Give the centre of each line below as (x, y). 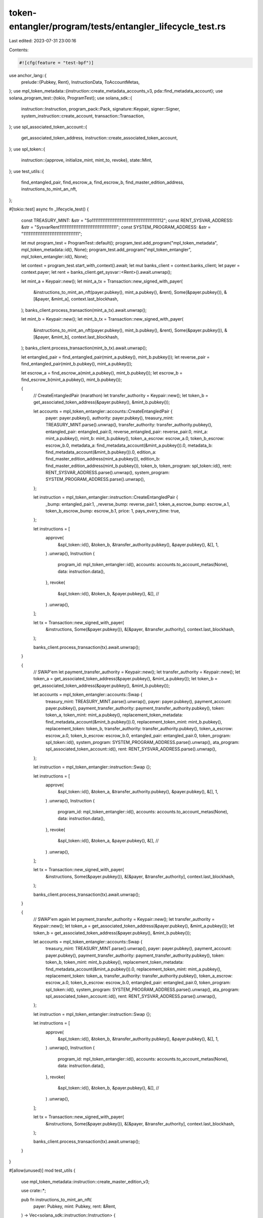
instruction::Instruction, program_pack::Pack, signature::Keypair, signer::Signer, (101, 109)
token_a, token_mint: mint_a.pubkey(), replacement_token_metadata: (114, 715)
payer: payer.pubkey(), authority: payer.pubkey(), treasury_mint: (110, 418)
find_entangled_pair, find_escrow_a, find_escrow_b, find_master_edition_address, (103, 182)
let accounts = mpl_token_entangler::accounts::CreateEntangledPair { (103, 411)
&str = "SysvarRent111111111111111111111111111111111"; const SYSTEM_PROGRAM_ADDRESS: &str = (116, 227)
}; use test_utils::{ (26, 171)
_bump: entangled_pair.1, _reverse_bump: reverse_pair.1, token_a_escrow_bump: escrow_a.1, (138, 504)
